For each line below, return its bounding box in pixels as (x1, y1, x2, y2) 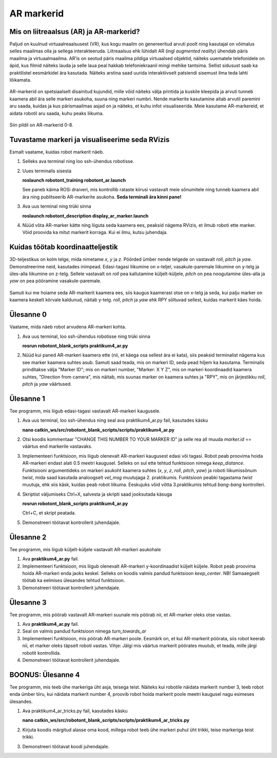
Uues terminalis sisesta (22, 168, 72, 174)
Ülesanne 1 (9, 394, 46, 403)
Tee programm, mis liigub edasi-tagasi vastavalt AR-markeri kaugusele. (9, 408, 161, 414)
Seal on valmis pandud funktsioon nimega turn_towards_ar (22, 628, 147, 635)
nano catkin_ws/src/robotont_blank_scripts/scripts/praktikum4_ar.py (22, 427, 175, 433)
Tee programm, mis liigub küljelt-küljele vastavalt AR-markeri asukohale (9, 546, 161, 552)
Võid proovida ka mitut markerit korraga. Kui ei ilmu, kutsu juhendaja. (22, 229, 168, 236)
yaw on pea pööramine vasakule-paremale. (9, 278, 102, 284)
